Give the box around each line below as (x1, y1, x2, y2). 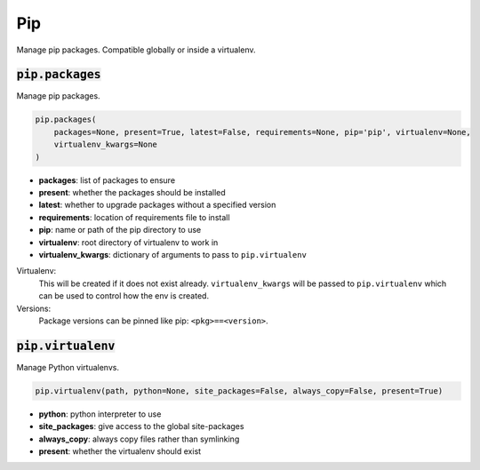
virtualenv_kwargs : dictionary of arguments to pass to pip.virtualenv (38, 249, 307, 259)
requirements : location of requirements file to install (38, 211, 230, 222)
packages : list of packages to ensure (38, 174, 176, 186)
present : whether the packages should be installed (38, 187, 226, 197)
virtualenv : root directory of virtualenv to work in (38, 236, 219, 248)
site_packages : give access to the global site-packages (38, 421, 244, 432)
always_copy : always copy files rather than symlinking (38, 434, 240, 444)
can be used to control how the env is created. (38, 291, 209, 301)
